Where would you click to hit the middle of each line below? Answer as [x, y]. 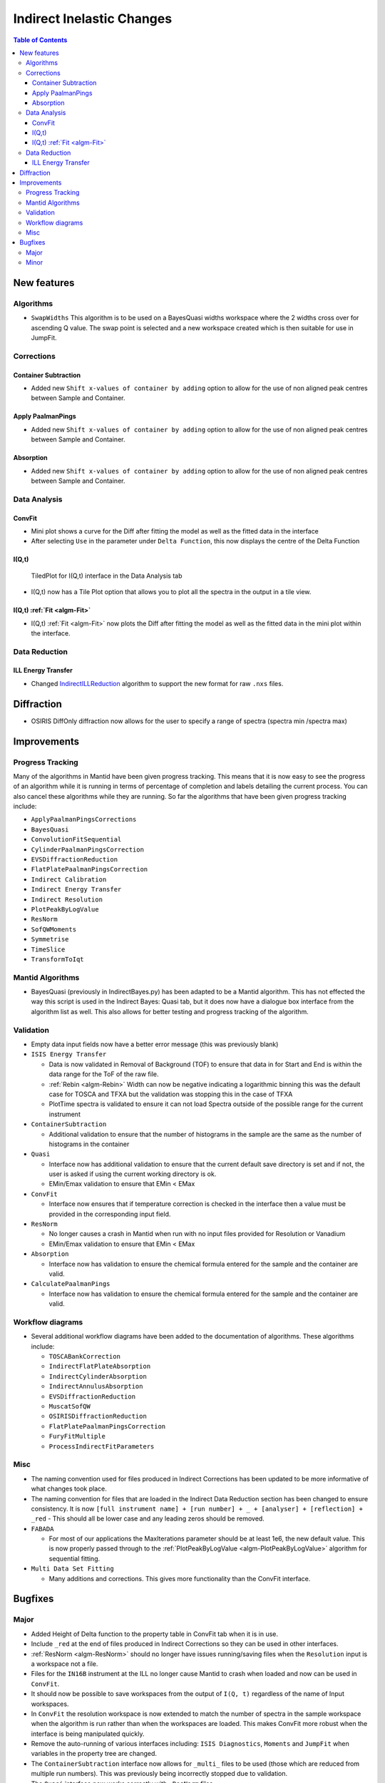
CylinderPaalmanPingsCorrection [87, 849]
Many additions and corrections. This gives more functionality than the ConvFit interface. [180, 1578]
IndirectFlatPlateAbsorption [100, 1366]
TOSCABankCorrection [85, 1357]
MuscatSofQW [70, 1406]
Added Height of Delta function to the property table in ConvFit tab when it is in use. [154, 1634]
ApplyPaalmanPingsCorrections [84, 819]
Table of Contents [40, 40]
